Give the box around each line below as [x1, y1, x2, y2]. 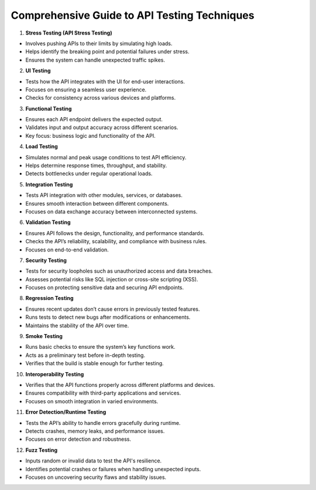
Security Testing [25, 257, 67, 264]
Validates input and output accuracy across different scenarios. [25, 124, 178, 131]
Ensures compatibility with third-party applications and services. [25, 390, 181, 397]
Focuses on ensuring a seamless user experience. [25, 86, 147, 93]
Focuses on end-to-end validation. [25, 246, 109, 253]
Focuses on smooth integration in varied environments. [25, 397, 159, 404]
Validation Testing [25, 219, 71, 226]
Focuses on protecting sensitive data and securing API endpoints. [25, 284, 184, 291]
